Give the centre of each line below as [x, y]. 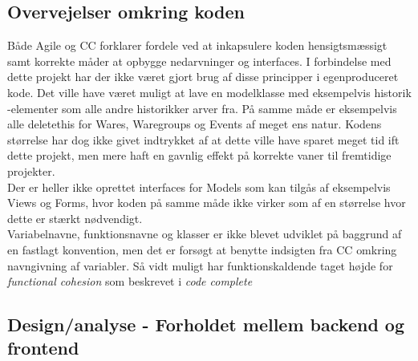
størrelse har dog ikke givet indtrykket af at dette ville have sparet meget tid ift [203, 139]
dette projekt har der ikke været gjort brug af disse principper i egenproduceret [203, 77]
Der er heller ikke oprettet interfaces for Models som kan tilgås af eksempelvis [199, 187]
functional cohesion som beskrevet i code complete [130, 281]
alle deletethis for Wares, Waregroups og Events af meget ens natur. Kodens [195, 124]
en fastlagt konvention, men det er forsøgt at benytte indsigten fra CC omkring [202, 249]
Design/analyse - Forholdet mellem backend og [206, 324]
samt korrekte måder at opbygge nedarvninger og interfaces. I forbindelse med [199, 61]
